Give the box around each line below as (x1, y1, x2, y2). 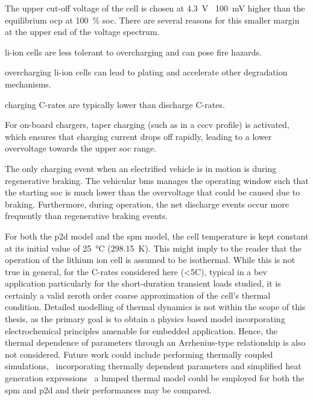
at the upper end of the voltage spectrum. (5, 25, 160, 38)
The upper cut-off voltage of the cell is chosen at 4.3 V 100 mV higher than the (5, 2, 305, 14)
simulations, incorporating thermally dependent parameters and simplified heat (5, 360, 302, 372)
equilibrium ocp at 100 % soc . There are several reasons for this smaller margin (5, 13, 300, 26)
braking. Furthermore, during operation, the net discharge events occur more (5, 197, 289, 210)
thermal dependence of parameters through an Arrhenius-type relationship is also (5, 336, 306, 349)
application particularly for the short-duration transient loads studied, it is (5, 277, 281, 290)
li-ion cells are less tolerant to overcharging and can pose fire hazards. (5, 45, 262, 58)
